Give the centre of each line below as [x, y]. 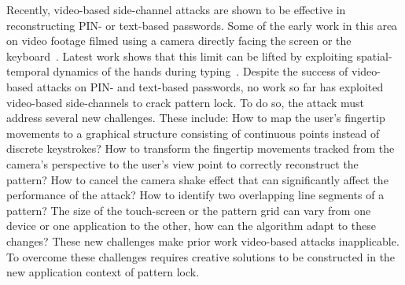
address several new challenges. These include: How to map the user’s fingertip [196, 118]
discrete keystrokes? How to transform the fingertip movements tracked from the [201, 148]
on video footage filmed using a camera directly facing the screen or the [179, 41]
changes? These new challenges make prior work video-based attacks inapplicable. [203, 241]
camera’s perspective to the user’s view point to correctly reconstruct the [182, 163]
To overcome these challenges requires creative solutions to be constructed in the [201, 256]
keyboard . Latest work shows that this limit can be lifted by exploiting [180, 56]
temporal [28, 71]
